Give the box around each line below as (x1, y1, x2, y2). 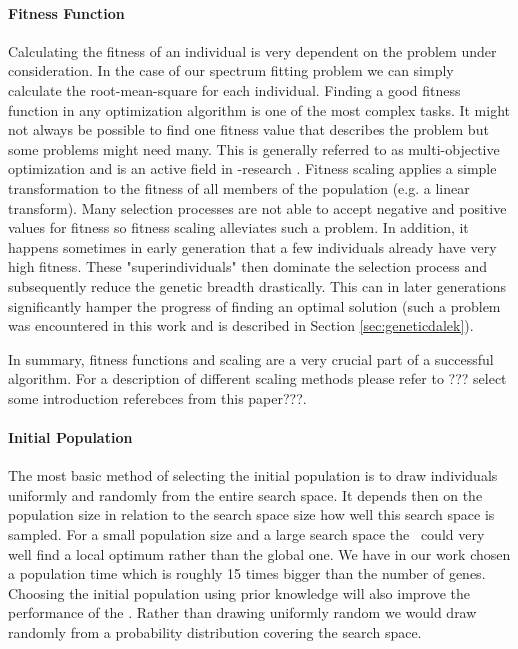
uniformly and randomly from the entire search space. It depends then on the (8, 484, 483, 505)
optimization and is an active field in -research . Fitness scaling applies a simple (8, 158, 497, 179)
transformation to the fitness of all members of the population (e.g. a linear (8, 177, 470, 198)
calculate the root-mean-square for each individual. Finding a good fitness (8, 79, 461, 100)
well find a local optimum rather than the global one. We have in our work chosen (8, 543, 511, 564)
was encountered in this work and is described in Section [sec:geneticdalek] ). (8, 315, 474, 336)
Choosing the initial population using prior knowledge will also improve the (8, 582, 471, 603)
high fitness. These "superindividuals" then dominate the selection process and (8, 256, 488, 277)
